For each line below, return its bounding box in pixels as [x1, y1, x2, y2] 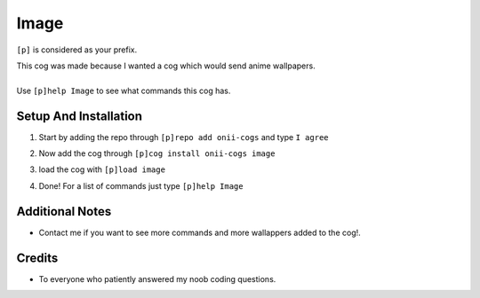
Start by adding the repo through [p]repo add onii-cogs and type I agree [38, 131, 329, 142]
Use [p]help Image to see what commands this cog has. [16, 85, 231, 96]
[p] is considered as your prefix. [16, 44, 138, 55]
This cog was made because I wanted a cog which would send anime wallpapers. [16, 60, 316, 71]
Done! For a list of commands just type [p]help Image [38, 180, 244, 191]
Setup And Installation [16, 108, 142, 123]
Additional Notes [16, 204, 112, 219]
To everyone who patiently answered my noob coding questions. [38, 273, 276, 284]
